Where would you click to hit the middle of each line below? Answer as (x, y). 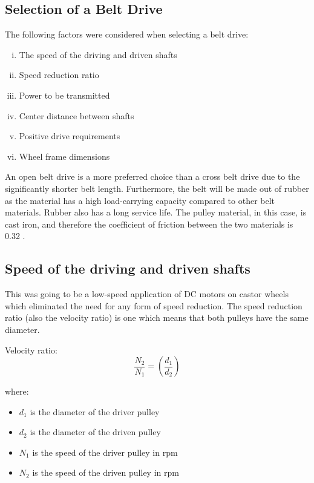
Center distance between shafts (77, 115)
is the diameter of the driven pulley (95, 432)
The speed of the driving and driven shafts (98, 54)
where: (17, 391)
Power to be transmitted (64, 95)
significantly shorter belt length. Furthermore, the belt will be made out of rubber (157, 188)
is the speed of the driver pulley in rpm (105, 452)
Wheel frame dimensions (64, 156)
